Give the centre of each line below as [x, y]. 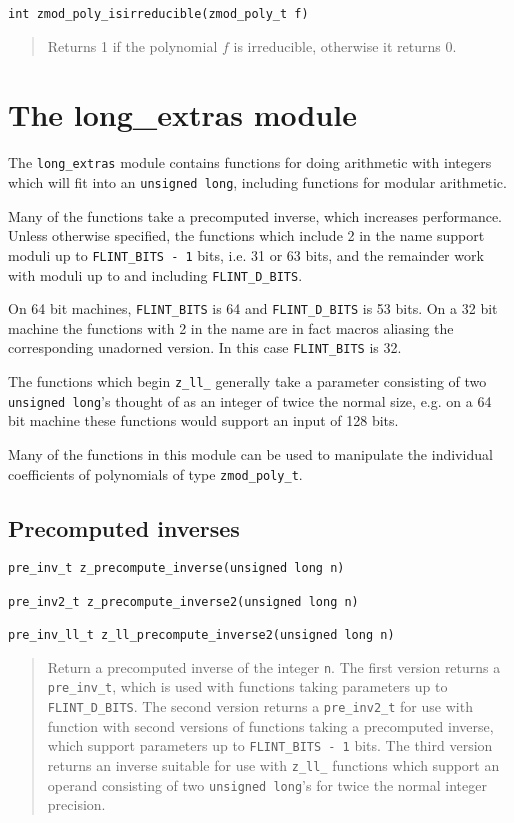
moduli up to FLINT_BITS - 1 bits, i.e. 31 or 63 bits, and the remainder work [246, 254]
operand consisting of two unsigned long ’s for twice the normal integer [267, 784]
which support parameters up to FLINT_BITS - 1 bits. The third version [270, 745]
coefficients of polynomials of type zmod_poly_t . [155, 473]
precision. [76, 804]
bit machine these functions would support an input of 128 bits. [203, 420]
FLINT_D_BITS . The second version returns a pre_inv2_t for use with [260, 706]
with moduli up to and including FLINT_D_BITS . [155, 274]
